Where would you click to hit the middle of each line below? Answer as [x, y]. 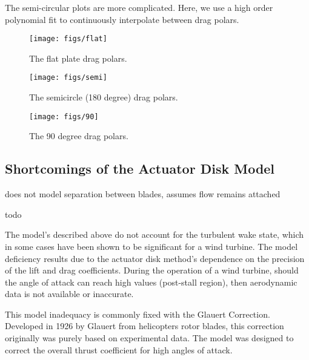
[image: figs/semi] [68, 78]
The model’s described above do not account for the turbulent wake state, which [154, 234]
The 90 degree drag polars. [79, 136]
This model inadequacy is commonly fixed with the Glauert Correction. [138, 314]
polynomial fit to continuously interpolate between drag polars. [122, 19]
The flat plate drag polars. [78, 58]
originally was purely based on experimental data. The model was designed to [149, 338]
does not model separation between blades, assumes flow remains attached [143, 194]
